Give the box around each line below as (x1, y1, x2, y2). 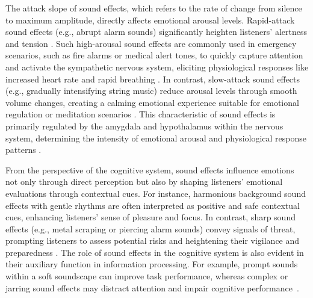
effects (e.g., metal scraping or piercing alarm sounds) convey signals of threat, (5, 222, 296, 235)
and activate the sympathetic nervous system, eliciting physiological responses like (5, 60, 309, 73)
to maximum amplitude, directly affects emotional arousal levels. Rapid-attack (5, 13, 295, 26)
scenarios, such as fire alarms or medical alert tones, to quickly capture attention (5, 49, 303, 61)
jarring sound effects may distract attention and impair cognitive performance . (5, 281, 299, 294)
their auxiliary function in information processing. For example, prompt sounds (5, 258, 298, 270)
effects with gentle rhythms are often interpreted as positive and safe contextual (5, 199, 300, 211)
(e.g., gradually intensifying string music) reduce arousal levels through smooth (5, 84, 297, 97)
